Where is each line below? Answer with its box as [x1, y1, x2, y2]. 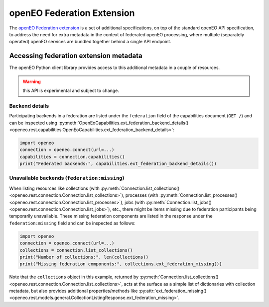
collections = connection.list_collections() [19, 247, 133, 253]
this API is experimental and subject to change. [22, 87, 120, 94]
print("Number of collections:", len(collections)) [19, 254, 149, 260]
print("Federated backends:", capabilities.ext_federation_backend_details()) [19, 161, 217, 166]
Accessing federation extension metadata [9, 52, 142, 60]
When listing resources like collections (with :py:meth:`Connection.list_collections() [9, 185, 180, 191]
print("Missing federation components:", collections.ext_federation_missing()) [19, 261, 222, 267]
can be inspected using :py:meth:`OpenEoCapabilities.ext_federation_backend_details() [9, 120, 189, 126]
